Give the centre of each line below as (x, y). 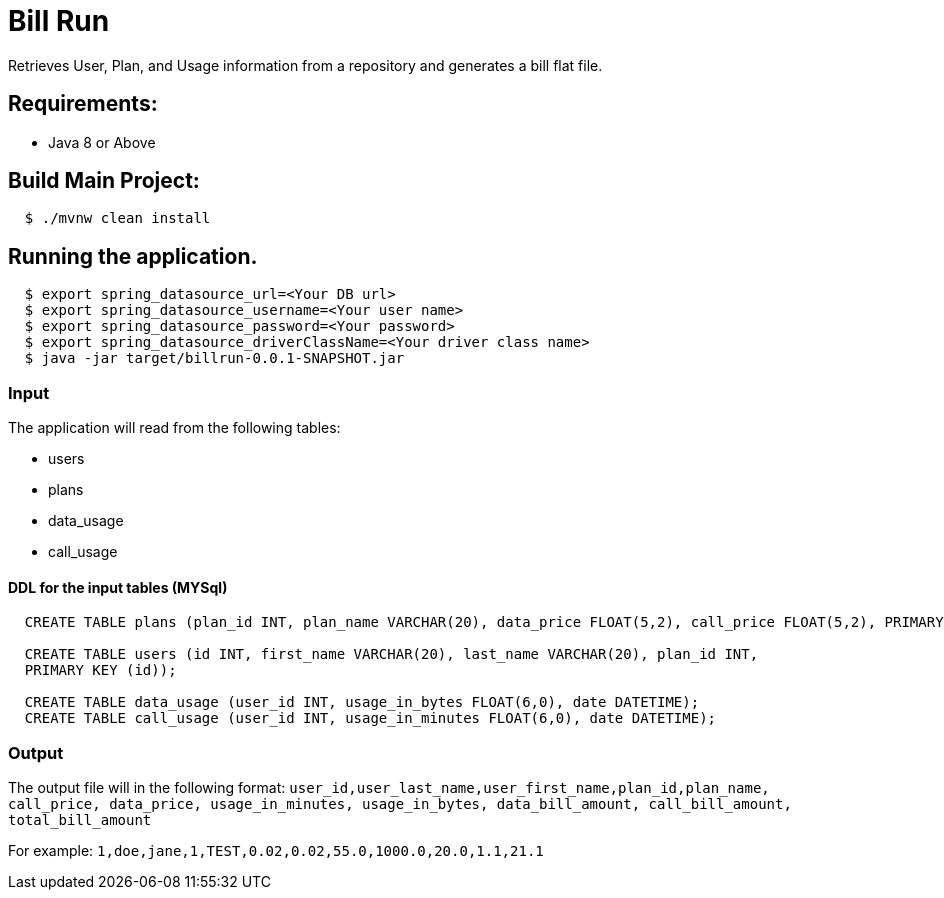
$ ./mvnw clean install (117, 218)
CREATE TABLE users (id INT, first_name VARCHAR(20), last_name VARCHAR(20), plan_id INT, (391, 654)
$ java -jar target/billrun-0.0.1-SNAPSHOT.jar (214, 358)
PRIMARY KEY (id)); (100, 670)
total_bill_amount (80, 820)
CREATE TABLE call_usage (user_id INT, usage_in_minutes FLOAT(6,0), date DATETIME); (370, 718)
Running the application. (133, 256)
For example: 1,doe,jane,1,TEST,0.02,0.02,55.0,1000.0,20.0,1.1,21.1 (276, 850)
